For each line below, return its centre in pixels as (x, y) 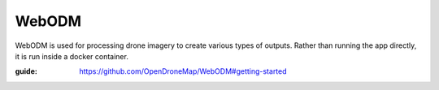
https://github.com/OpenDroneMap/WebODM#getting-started (183, 71)
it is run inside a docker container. (72, 56)
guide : (26, 71)
